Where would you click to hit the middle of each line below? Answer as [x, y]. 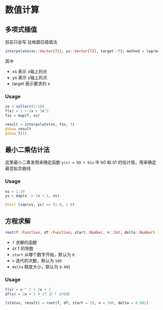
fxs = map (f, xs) [23, 115]
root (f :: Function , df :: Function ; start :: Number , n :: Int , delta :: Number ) [80, 232]
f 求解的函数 [24, 242]
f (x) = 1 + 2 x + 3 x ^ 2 [27, 111]
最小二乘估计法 [27, 149]
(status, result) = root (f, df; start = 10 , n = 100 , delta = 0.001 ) [77, 303]
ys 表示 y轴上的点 [30, 77]
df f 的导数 [23, 248]
